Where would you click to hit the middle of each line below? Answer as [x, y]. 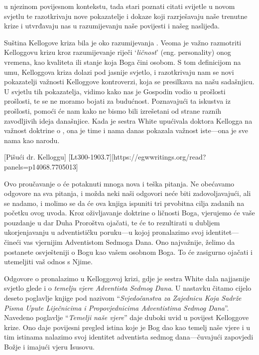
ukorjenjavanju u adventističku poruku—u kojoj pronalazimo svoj [104, 232]
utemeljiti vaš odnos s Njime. [48, 262]
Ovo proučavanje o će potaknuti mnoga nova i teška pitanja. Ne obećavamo [119, 183]
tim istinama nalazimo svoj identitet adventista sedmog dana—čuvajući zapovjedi [129, 337]
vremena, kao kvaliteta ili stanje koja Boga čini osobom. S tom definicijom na [123, 62]
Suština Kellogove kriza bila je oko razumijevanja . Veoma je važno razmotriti [123, 42]
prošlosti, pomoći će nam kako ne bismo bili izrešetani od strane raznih [113, 110]
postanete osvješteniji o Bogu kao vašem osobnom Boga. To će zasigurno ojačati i [128, 252]
